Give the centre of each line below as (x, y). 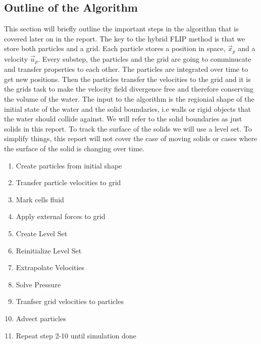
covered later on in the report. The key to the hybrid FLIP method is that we (125, 38)
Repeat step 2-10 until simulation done (76, 335)
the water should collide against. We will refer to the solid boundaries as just (123, 119)
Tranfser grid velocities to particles (70, 301)
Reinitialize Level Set (49, 250)
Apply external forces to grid (61, 216)
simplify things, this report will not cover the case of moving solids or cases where (131, 138)
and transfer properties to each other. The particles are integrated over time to (126, 69)
